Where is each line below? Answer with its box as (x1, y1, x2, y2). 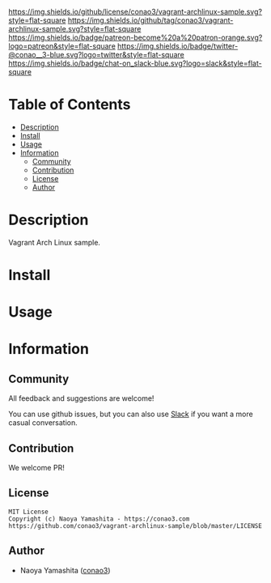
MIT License (8, 508, 49, 516)
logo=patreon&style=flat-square (8, 41, 116, 51)
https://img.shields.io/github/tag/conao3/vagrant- (67, 15, 234, 25)
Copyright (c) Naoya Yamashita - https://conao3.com (8, 514, 190, 523)
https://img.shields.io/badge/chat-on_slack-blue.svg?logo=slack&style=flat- (8, 58, 262, 68)
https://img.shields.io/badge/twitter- (116, 41, 239, 51)
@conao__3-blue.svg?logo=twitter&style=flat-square (8, 50, 184, 59)
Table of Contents (8, 96, 131, 114)
